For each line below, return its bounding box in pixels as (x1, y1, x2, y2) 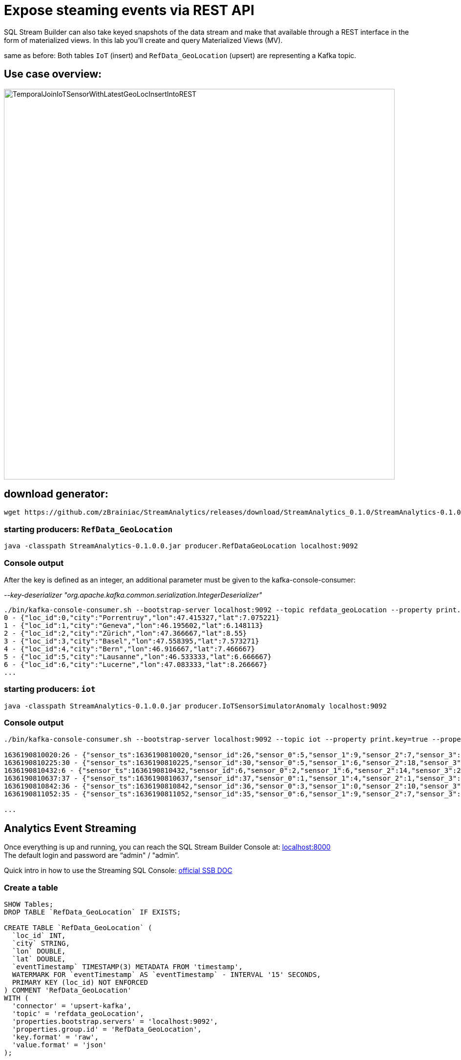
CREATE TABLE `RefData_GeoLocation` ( (4, 924, 152, 932)
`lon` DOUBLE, (12, 947, 66, 956)
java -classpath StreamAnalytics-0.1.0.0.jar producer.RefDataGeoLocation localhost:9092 (4, 542, 358, 550)
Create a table (4, 882, 58, 893)
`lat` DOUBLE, (12, 955, 66, 963)
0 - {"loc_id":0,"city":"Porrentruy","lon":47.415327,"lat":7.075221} (4, 613, 280, 622)
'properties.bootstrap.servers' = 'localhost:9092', (12, 1018, 218, 1026)
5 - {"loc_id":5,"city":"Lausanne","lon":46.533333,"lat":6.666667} (4, 652, 272, 661)
